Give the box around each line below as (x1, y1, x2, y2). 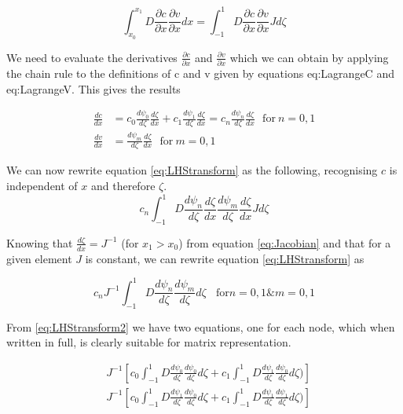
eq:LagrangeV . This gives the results (6, 80, 181, 97)
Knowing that (6, 234, 73, 251)
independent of (6, 178, 78, 194)
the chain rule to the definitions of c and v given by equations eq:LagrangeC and (6, 65, 394, 82)
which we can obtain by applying (229, 49, 389, 65)
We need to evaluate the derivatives (6, 49, 178, 65)
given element (6, 250, 72, 266)
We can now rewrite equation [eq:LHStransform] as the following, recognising (6, 162, 378, 178)
